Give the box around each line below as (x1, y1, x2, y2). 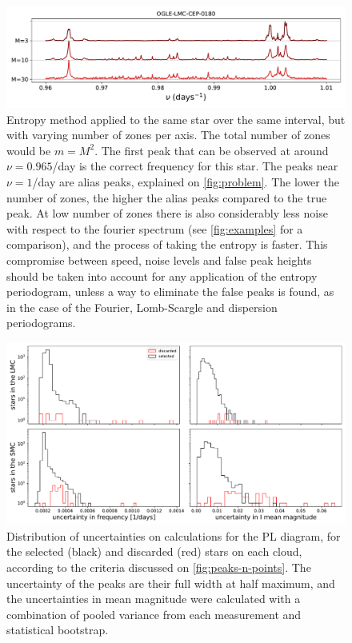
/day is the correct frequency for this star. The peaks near (52, 158, 338, 174)
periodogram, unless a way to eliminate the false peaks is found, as (6, 283, 334, 300)
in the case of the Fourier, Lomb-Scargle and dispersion (6, 298, 278, 315)
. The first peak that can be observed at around (94, 142, 329, 158)
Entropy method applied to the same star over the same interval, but (6, 110, 346, 127)
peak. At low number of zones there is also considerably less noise (6, 205, 328, 222)
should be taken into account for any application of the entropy (6, 267, 318, 284)
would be (6, 142, 51, 158)
